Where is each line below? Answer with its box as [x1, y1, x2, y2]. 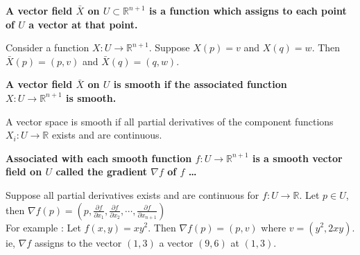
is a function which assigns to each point [149, 3, 347, 17]
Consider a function [6, 40, 89, 55]
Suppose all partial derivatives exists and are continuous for [6, 187, 259, 202]
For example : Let [6, 220, 81, 234]
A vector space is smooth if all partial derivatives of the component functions [6, 114, 334, 128]
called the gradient [55, 164, 147, 179]
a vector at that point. [28, 17, 138, 31]
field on [6, 164, 42, 179]
